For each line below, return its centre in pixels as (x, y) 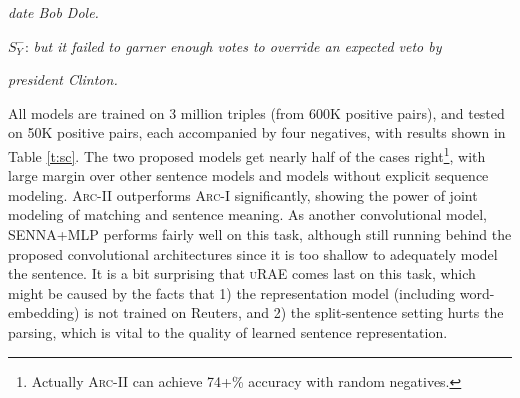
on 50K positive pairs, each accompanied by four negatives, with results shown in (257, 132)
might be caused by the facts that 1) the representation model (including (232, 292)
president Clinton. (63, 79)
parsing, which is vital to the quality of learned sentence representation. (228, 331)
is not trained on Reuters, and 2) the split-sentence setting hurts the (294, 312)
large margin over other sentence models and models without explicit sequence (248, 175)
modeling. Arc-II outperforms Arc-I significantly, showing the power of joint (243, 194)
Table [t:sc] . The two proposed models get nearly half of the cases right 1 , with (247, 154)
